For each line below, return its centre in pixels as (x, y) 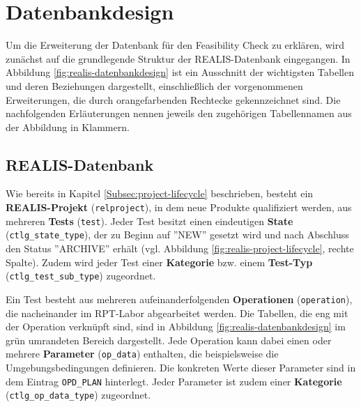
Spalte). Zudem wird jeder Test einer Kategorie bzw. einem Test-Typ (159, 262)
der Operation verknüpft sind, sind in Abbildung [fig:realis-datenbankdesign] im (176, 327)
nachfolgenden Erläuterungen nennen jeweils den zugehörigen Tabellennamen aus (179, 113)
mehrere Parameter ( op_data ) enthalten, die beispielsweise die (142, 354)
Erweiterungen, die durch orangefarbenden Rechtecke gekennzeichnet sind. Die (173, 99)
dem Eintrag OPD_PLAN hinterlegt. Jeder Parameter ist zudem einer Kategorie (174, 381)
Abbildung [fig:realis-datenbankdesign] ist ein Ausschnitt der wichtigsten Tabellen (180, 72)
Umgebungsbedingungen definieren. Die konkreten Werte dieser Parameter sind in (181, 367)
